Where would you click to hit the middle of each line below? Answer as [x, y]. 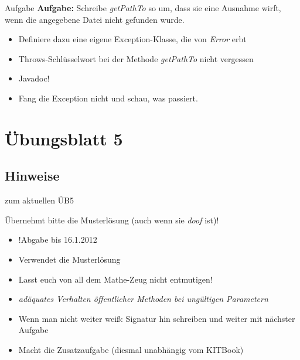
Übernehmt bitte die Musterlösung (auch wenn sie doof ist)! [112, 220]
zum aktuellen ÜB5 [40, 200]
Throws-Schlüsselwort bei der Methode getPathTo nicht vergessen [136, 58]
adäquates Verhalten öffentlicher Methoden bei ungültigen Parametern [143, 299]
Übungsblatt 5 [64, 138]
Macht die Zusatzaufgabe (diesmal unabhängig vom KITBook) [131, 349]
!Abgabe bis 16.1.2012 [58, 240]
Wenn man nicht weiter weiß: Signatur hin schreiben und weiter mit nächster [157, 318]
